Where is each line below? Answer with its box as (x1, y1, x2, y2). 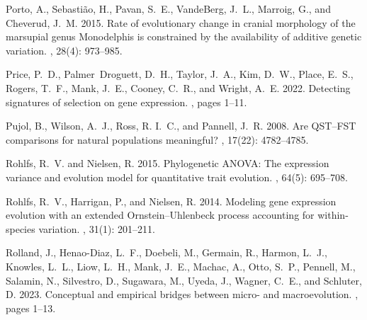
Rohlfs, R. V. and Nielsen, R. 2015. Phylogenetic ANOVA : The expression (6, 156, 329, 171)
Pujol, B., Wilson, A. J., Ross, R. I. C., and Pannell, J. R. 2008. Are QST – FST (6, 118, 356, 133)
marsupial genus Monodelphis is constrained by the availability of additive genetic (6, 29, 362, 44)
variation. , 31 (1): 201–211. (38, 221, 155, 236)
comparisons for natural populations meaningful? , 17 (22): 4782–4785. (6, 132, 309, 147)
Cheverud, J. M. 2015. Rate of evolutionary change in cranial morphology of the (6, 15, 356, 30)
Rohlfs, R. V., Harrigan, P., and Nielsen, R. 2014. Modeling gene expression (6, 193, 337, 208)
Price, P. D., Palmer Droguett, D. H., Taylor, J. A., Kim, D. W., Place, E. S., (6, 67, 354, 81)
